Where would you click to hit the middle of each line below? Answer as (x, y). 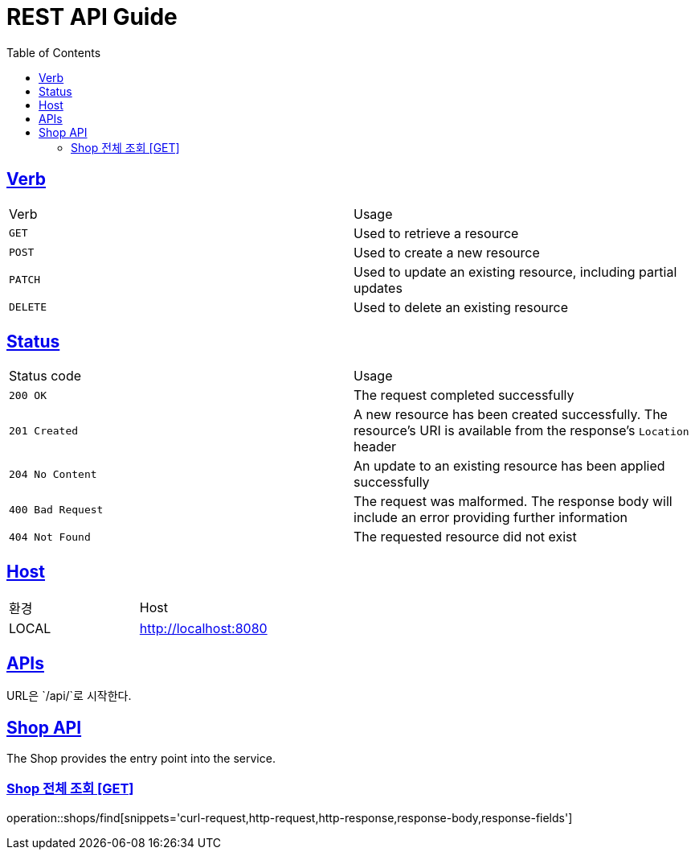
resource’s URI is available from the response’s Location (521, 431)
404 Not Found (50, 537)
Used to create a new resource (447, 252)
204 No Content (53, 474)
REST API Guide (92, 17)
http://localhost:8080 (203, 629)
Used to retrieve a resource (436, 233)
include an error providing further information (491, 518)
